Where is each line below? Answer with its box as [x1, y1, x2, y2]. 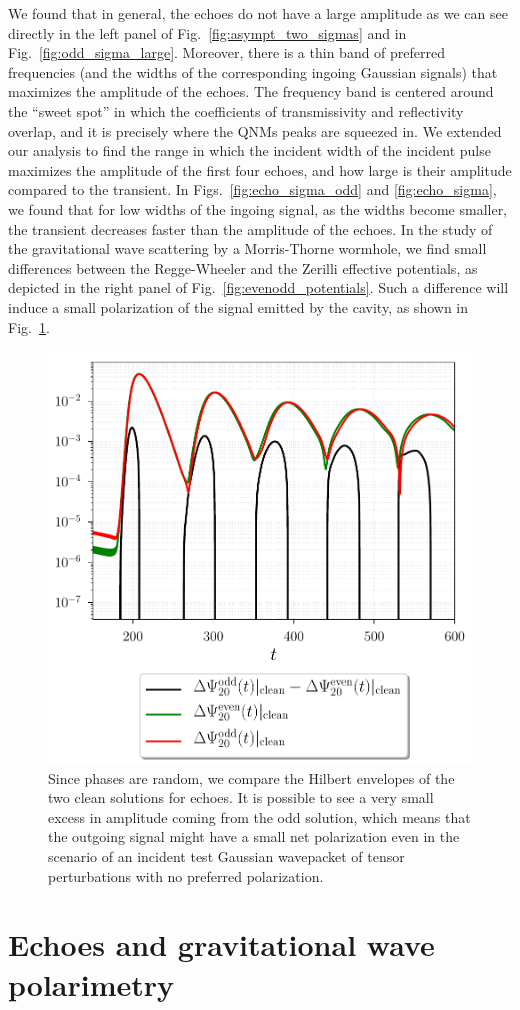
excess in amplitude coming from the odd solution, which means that [48, 806, 471, 827]
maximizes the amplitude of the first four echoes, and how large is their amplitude [8, 159, 512, 180]
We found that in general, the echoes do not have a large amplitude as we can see [8, 3, 508, 23]
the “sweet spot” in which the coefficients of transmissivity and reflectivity [8, 100, 464, 121]
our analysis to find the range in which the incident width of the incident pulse [8, 140, 491, 161]
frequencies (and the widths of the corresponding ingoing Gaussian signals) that [8, 61, 498, 82]
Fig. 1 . [8, 316, 50, 337]
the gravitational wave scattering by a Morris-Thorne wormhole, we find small [8, 238, 487, 259]
